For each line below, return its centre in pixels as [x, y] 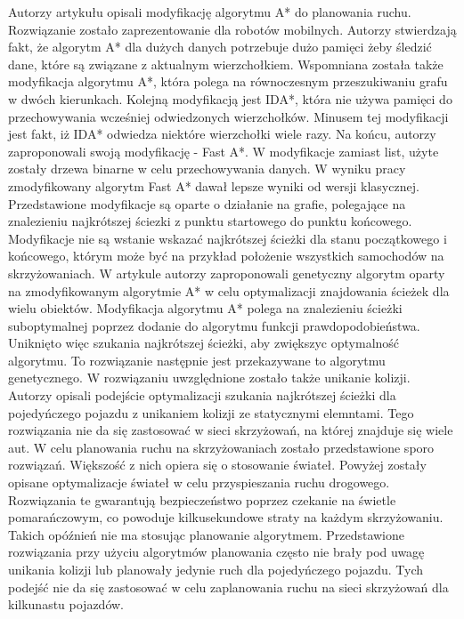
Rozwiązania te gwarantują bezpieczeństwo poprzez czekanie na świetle [202, 499]
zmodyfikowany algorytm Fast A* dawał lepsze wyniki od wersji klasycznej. [214, 185]
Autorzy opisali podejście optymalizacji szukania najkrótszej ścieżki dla [202, 395]
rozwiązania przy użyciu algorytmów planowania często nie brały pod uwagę [216, 552]
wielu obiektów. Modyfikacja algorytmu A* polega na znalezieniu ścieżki [205, 308]
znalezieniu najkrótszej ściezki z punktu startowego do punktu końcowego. [210, 221]
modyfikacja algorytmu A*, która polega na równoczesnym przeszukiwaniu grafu [228, 81]
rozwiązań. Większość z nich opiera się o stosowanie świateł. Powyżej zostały [217, 465]
